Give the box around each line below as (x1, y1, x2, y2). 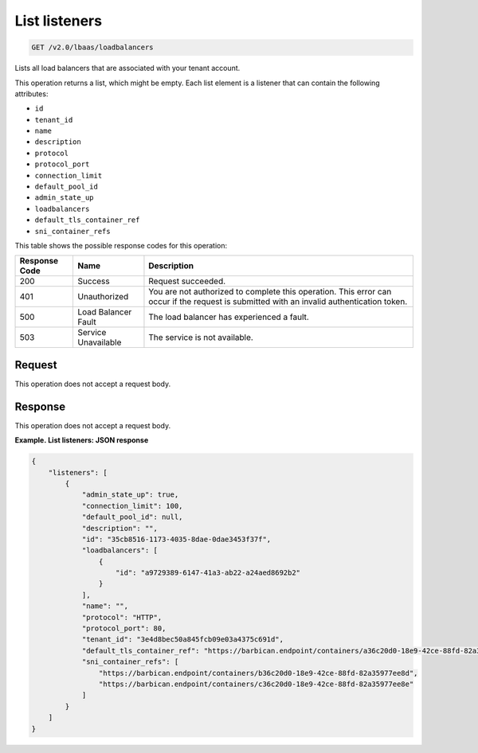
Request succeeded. (148, 275, 226, 287)
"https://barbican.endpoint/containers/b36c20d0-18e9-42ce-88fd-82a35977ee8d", (98, 669, 418, 677)
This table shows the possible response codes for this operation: (14, 240, 228, 250)
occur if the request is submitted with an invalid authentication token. (148, 296, 408, 307)
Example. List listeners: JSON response (14, 435, 149, 445)
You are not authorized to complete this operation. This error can (148, 287, 392, 298)
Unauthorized (77, 291, 129, 302)
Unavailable (77, 337, 122, 348)
